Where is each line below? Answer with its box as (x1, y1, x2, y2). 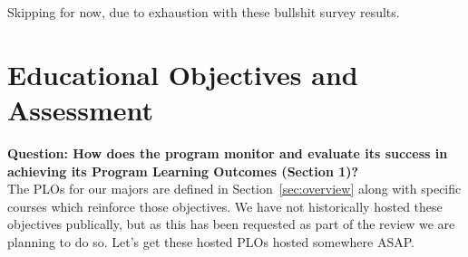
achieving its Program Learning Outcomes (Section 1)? (7, 161, 359, 180)
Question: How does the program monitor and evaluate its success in (7, 143, 448, 162)
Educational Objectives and (7, 55, 358, 92)
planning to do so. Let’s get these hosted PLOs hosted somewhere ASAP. (7, 232, 414, 251)
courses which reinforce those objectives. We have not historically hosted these (7, 196, 443, 215)
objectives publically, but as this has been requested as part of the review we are (7, 214, 455, 233)
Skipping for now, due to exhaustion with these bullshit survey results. (7, 3, 400, 21)
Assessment (7, 90, 154, 128)
